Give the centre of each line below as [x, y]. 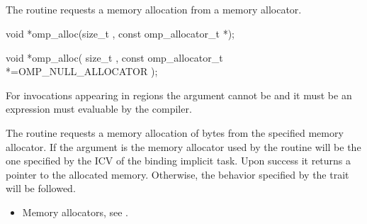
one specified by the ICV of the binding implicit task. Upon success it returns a [179, 161]
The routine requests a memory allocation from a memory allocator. [154, 10]
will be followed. [41, 188]
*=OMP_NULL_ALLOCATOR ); [82, 71]
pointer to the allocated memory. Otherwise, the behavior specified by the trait [177, 174]
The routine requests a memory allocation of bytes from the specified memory [175, 132]
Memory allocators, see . [75, 212]
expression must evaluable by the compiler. [99, 109]
